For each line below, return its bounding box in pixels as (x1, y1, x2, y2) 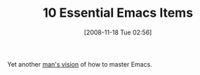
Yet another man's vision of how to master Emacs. (7, 60, 152, 68)
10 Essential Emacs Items (42, 5, 194, 21)
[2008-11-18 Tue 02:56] (84, 28, 152, 36)
